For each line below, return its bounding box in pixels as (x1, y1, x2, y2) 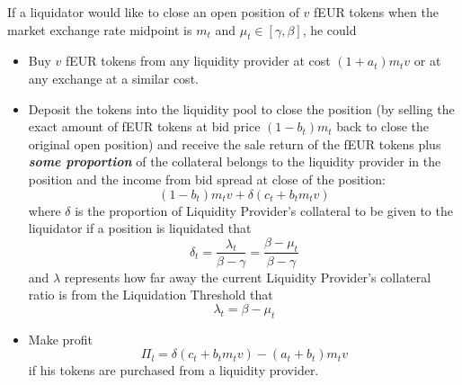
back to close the (336, 117, 429, 136)
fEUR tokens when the (314, 3, 439, 21)
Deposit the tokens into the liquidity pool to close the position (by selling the (28, 99, 455, 118)
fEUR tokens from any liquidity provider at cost (66, 51, 331, 70)
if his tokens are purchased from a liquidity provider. (28, 361, 319, 380)
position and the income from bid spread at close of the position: (28, 169, 386, 188)
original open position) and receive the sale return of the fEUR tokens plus (28, 134, 441, 153)
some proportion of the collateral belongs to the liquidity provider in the (28, 152, 441, 171)
